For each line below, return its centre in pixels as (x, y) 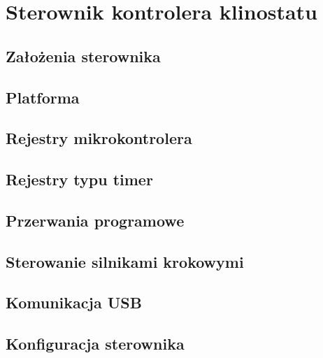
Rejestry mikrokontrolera (99, 138)
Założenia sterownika (83, 56)
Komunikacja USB (74, 302)
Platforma (43, 97)
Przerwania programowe (95, 220)
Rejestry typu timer (79, 179)
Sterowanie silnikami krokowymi (125, 261)
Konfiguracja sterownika (95, 344)
